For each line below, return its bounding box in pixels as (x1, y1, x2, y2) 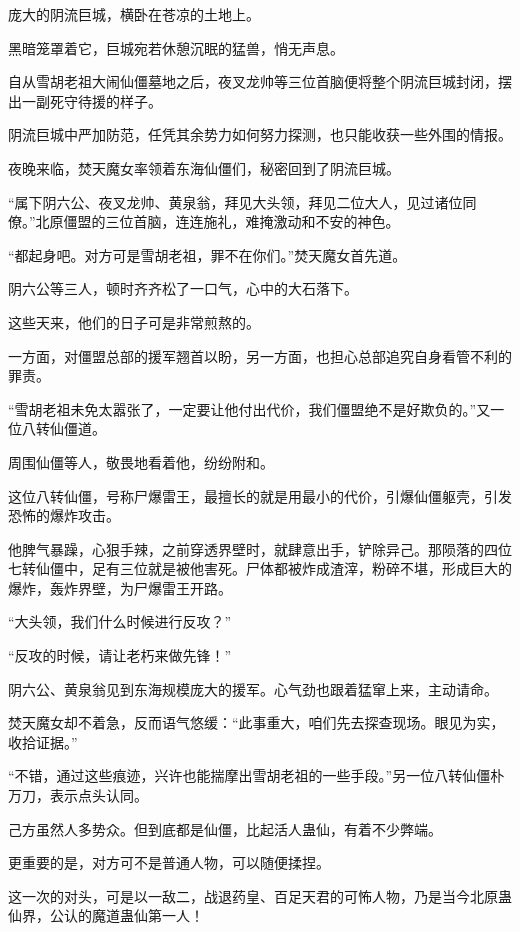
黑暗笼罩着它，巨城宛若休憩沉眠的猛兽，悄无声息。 (8, 37, 344, 58)
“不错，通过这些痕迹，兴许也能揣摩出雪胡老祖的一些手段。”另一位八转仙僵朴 (8, 765, 505, 786)
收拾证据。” (8, 731, 78, 752)
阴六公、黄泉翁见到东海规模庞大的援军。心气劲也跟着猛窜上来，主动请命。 (8, 678, 498, 699)
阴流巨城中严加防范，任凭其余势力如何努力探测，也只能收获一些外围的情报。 (8, 124, 512, 145)
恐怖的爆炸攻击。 (8, 505, 120, 526)
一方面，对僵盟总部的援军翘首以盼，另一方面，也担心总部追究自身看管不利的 (8, 345, 512, 366)
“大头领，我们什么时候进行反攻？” (8, 611, 232, 632)
